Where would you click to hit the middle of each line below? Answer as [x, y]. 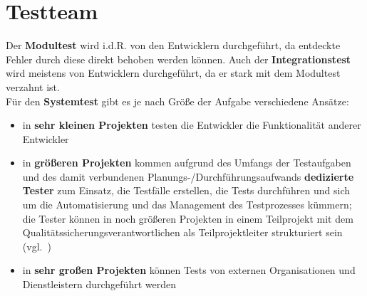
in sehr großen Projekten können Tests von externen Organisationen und [189, 270]
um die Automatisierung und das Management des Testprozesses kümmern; [187, 205]
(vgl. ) [37, 246]
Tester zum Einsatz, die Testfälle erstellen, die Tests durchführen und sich [186, 190]
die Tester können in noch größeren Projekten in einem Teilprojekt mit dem [188, 218]
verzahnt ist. [33, 86]
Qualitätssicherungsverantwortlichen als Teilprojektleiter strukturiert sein [182, 232]
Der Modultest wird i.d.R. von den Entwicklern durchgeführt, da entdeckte [173, 45]
